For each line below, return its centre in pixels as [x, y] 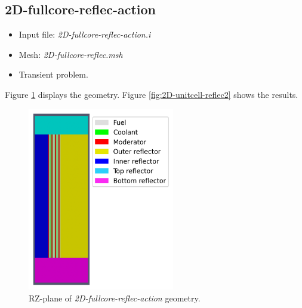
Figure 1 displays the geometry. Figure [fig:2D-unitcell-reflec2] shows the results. [152, 94]
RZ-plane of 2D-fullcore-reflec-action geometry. [115, 298]
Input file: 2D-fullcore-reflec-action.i [85, 34]
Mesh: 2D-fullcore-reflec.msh [71, 54]
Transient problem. [53, 74]
